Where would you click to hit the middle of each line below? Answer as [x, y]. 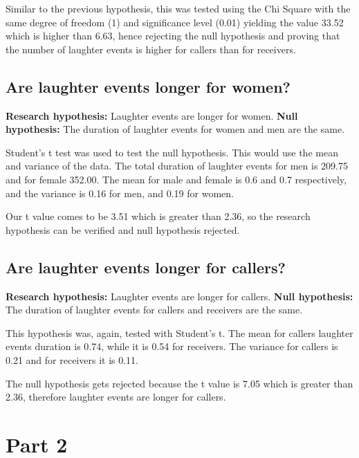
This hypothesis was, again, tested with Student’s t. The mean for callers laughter [179, 332]
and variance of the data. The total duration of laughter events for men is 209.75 [177, 166]
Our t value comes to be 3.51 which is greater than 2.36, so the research [158, 216]
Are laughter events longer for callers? [146, 267]
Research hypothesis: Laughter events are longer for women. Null [152, 115]
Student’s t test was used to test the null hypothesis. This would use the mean [172, 152]
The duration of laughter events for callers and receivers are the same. [154, 310]
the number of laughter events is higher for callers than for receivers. [151, 49]
